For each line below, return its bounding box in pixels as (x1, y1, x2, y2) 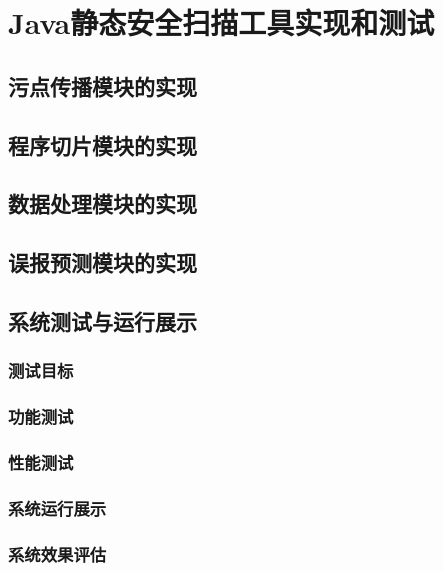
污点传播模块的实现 (8, 70, 197, 101)
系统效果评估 (8, 541, 107, 566)
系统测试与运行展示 (8, 305, 197, 336)
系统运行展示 (8, 495, 107, 520)
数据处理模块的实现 (8, 188, 197, 219)
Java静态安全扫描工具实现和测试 (8, 2, 435, 43)
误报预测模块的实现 (8, 247, 197, 278)
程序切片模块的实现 (8, 129, 197, 160)
